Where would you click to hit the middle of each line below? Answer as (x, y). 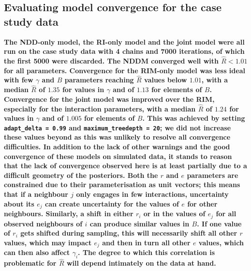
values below (166, 80)
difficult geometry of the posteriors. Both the (81, 175)
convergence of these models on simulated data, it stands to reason (118, 156)
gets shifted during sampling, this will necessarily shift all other (129, 233)
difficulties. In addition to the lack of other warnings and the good (117, 147)
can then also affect (37, 252)
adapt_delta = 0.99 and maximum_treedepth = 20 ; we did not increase (118, 127)
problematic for (30, 263)
